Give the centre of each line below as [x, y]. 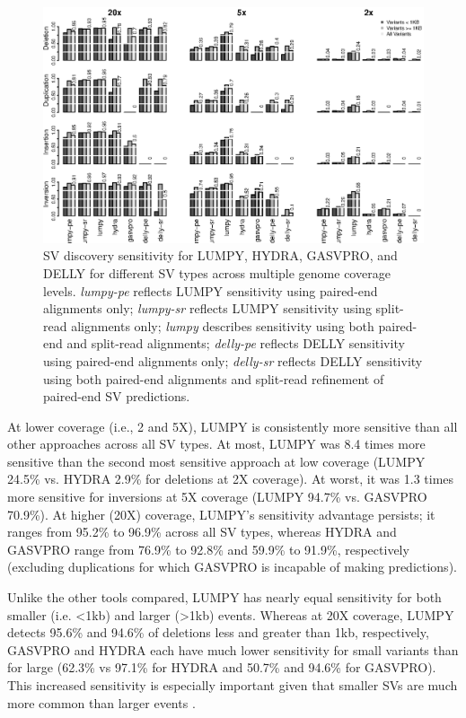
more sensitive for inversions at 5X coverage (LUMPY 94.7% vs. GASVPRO [217, 497]
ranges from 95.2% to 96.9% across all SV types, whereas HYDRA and [202, 532]
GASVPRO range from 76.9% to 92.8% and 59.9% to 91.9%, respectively [208, 549]
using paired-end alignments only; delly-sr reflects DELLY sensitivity [233, 360]
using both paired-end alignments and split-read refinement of [214, 378]
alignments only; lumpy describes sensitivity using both [223, 325]
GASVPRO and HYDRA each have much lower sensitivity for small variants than [233, 649]
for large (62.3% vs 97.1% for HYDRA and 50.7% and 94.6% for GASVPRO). [222, 667]
